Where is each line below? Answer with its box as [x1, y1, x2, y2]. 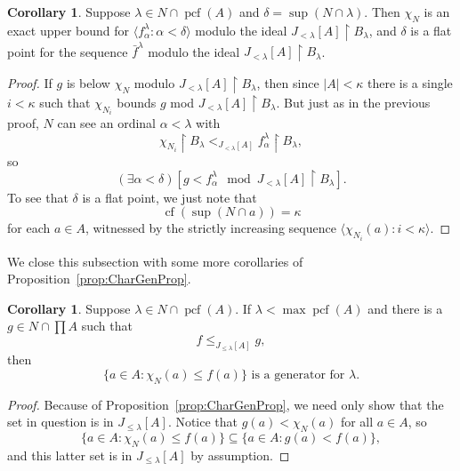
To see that [7, 188, 69, 206]
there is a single [367, 73, 453, 92]
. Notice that [167, 412, 238, 431]
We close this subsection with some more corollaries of [7, 251, 303, 270]
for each [7, 219, 51, 237]
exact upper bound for [7, 20, 130, 39]
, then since [256, 73, 319, 92]
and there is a [367, 299, 443, 317]
